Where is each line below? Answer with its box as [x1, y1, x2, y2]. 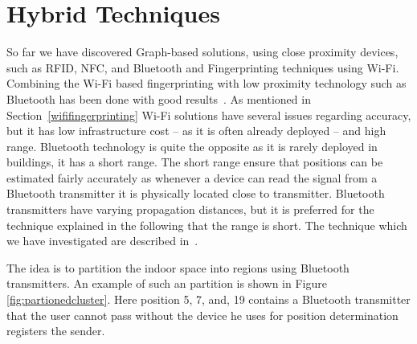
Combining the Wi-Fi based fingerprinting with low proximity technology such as [6, 75, 407, 92]
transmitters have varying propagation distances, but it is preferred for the [6, 201, 374, 218]
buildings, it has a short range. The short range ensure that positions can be [6, 154, 383, 170]
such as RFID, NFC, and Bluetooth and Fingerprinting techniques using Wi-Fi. [6, 59, 399, 76]
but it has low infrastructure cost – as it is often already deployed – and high [6, 122, 386, 139]
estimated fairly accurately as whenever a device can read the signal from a [6, 169, 378, 186]
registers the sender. [6, 322, 105, 339]
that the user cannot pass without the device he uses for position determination [6, 306, 399, 323]
